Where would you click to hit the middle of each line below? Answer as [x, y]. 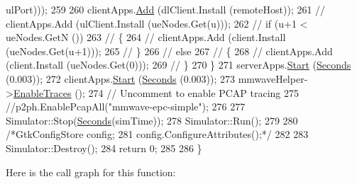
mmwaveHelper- [273, 78]
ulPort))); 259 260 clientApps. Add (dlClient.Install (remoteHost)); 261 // [166, 9]
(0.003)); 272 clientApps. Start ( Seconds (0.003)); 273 [121, 78]
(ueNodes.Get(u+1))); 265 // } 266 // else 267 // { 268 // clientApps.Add [169, 51]
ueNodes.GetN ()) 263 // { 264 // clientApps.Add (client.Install [146, 37]
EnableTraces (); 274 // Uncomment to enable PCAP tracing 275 [156, 92]
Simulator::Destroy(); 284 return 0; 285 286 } [104, 148]
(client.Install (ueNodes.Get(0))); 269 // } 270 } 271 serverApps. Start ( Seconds [178, 65]
